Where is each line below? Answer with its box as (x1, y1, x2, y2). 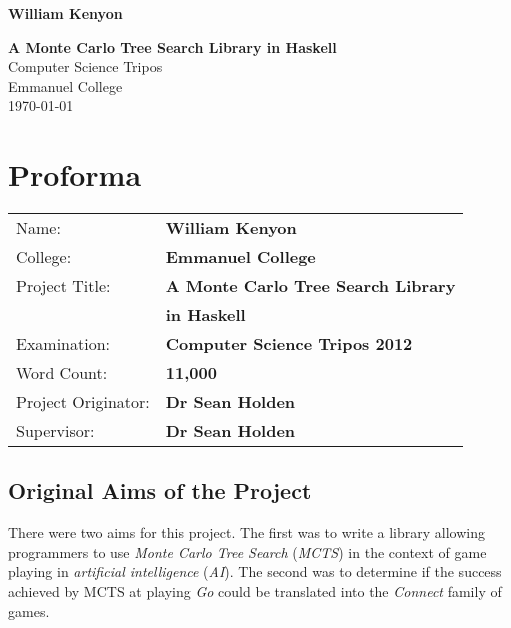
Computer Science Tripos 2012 (165, 332, 413, 356)
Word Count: (16, 361, 108, 385)
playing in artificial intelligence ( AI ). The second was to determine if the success (8, 561, 502, 582)
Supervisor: (16, 419, 95, 443)
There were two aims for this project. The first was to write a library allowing (8, 522, 485, 543)
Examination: (16, 332, 111, 356)
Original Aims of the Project (8, 475, 312, 506)
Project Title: (16, 274, 111, 298)
